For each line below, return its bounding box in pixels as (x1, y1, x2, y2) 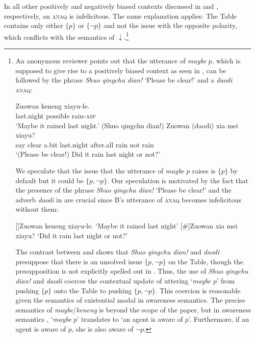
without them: (15, 204, 58, 214)
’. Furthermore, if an (188, 314, 249, 324)
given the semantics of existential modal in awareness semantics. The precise (15, 295, 245, 305)
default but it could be (15, 175, 84, 185)
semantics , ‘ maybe (15, 314, 72, 324)
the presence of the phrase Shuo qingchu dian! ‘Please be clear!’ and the (15, 185, 231, 195)
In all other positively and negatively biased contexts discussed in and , (4, 1, 218, 11)
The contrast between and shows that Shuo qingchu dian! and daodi (15, 247, 220, 257)
